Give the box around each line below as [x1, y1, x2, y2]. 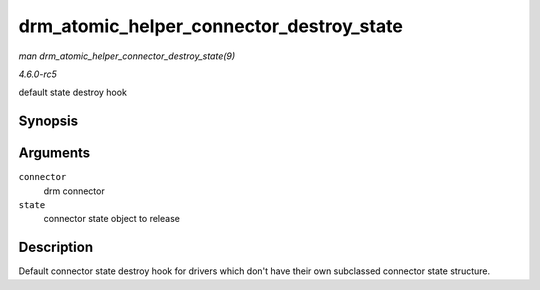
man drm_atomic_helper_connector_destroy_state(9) [18, 50, 236, 62]
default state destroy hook [18, 86, 127, 99]
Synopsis [18, 113, 79, 130]
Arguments [18, 145, 91, 162]
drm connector [43, 185, 105, 197]
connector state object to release [43, 213, 180, 225]
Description [18, 239, 94, 256]
